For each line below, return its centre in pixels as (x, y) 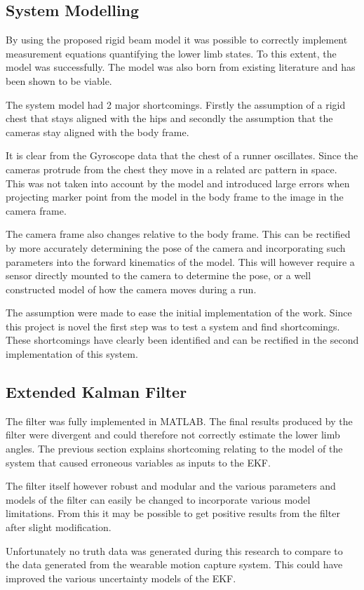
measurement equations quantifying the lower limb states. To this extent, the (171, 53)
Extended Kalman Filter (96, 392)
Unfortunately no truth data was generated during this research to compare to (174, 550)
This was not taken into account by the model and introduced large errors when (178, 183)
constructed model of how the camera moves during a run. (131, 289)
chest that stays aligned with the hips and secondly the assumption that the (169, 118)
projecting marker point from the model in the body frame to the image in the (175, 197)
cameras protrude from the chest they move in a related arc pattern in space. (171, 169)
